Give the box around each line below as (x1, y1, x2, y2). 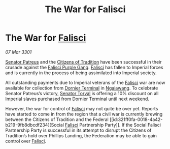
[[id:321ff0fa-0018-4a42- (110, 116, 163, 123)
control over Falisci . (5, 138, 47, 144)
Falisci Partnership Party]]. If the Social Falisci (65, 122, 161, 128)
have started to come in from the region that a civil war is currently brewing (5, 111, 163, 117)
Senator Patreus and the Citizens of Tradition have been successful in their (5, 58, 162, 65)
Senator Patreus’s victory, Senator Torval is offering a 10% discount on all (5, 90, 159, 96)
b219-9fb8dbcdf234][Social (5, 122, 64, 128)
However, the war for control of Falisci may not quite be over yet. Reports (5, 105, 158, 111)
